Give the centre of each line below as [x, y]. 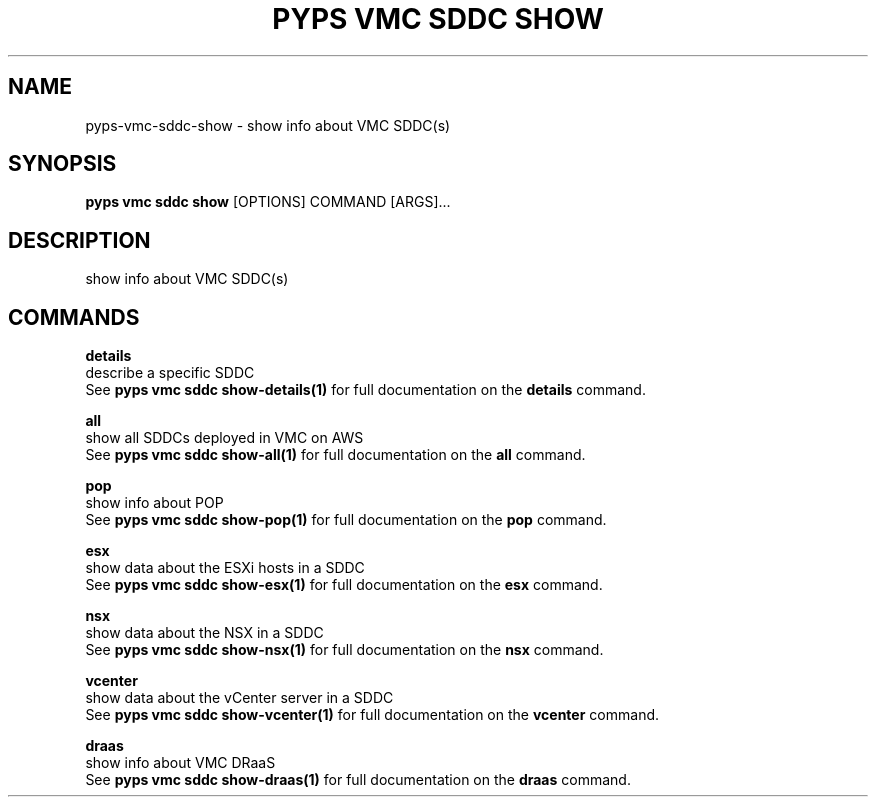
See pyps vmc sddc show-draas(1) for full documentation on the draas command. [358, 780]
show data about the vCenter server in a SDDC [239, 698]
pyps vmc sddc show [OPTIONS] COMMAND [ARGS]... [268, 202]
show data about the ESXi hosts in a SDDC [225, 568]
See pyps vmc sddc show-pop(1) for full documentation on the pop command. [346, 520]
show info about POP [154, 503]
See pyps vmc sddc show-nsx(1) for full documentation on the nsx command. [344, 650]
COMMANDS [74, 317]
